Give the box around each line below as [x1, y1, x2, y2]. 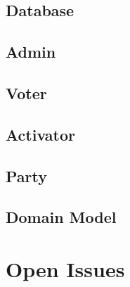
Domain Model [6, 206, 117, 228]
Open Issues [6, 254, 125, 283]
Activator [6, 123, 75, 145]
